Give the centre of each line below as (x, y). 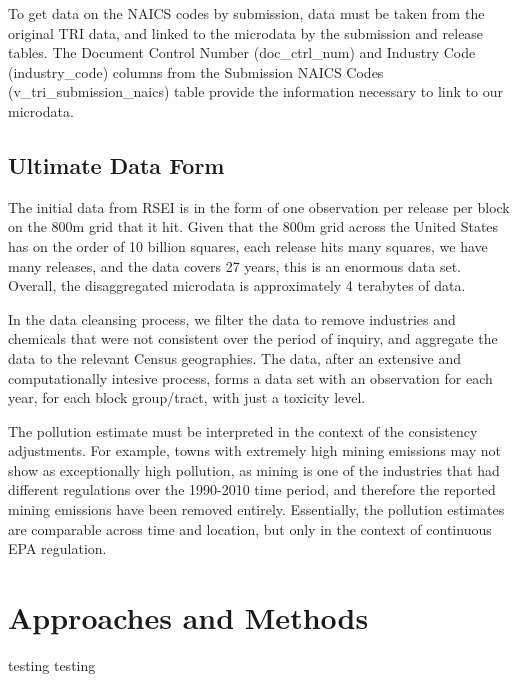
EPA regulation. (57, 548)
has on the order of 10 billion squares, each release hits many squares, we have (248, 245)
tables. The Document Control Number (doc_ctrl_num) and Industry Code (242, 52)
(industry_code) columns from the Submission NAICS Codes (196, 71)
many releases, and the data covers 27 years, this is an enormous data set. (234, 265)
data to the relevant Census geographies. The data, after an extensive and (235, 357)
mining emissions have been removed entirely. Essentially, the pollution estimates (256, 509)
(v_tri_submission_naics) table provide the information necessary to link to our (255, 91)
